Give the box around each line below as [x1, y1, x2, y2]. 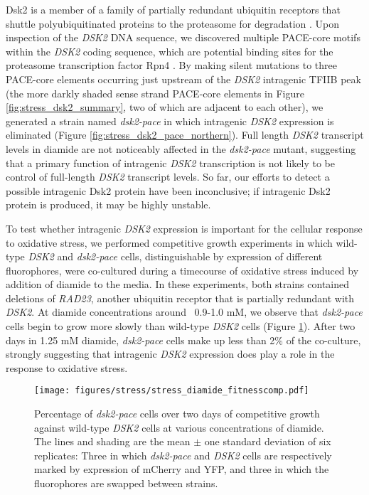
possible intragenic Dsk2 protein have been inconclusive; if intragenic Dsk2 [6, 183, 331, 198]
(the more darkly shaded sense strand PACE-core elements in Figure [6, 85, 304, 100]
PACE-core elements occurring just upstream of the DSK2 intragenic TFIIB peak [6, 71, 361, 86]
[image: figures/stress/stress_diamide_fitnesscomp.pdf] [34, 385, 309, 396]
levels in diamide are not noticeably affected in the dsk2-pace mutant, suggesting [6, 141, 356, 156]
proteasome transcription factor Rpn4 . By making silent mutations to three [6, 58, 338, 73]
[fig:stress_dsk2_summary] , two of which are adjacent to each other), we [6, 100, 323, 115]
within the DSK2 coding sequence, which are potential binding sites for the [6, 43, 333, 58]
